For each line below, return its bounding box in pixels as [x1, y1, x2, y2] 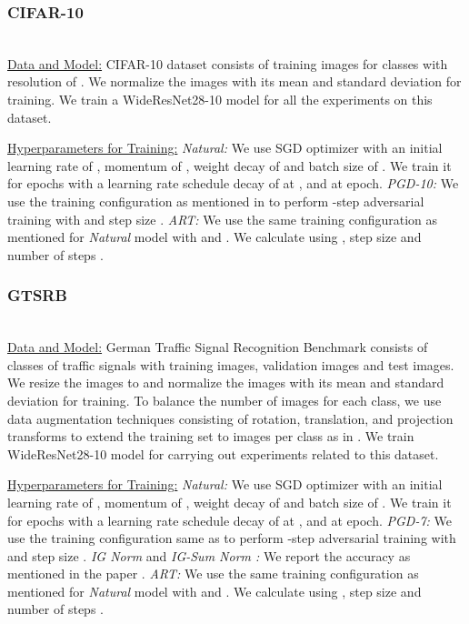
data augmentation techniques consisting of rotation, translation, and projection [7, 408, 454, 428]
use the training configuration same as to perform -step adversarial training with [7, 528, 456, 548]
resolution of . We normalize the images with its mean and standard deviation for [7, 72, 462, 91]
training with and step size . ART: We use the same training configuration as [7, 209, 438, 228]
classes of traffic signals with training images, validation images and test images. [7, 355, 454, 374]
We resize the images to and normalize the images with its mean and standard [7, 373, 444, 392]
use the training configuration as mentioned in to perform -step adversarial [7, 191, 424, 210]
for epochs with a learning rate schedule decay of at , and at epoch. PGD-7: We [7, 510, 453, 529]
